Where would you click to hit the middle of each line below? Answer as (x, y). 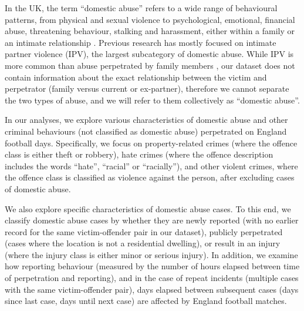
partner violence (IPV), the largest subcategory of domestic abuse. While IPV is (149, 54)
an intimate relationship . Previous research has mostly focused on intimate (141, 42)
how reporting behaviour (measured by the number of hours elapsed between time (152, 266)
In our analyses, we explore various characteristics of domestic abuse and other (146, 120)
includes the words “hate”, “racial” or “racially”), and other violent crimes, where (151, 165)
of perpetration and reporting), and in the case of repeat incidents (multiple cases (152, 278)
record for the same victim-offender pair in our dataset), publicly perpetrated (144, 231)
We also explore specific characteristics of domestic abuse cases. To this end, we (148, 208)
